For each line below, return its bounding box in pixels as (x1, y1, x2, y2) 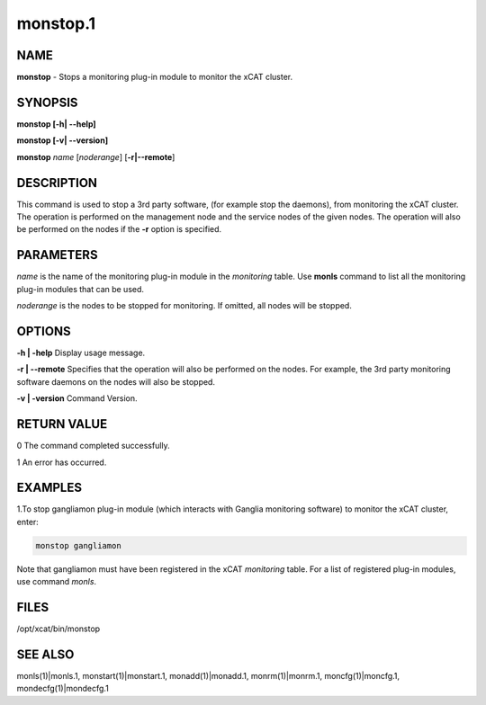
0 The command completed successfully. (16, 441, 170, 451)
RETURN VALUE (16, 416, 108, 432)
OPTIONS (16, 324, 71, 339)
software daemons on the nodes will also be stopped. (16, 376, 216, 387)
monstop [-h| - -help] (16, 118, 96, 129)
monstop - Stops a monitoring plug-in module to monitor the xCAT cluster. (16, 72, 293, 83)
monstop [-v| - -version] (16, 135, 108, 146)
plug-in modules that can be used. (16, 283, 144, 294)
